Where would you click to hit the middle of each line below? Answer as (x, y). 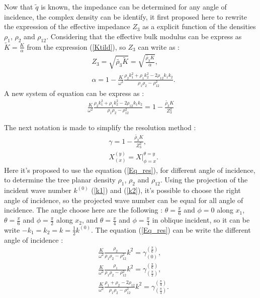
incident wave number (38, 190)
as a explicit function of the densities (199, 26)
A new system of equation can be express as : (74, 93)
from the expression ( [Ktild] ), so (76, 46)
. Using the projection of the (204, 180)
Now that (19, 7)
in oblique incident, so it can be (201, 220)
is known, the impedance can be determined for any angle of (134, 7)
